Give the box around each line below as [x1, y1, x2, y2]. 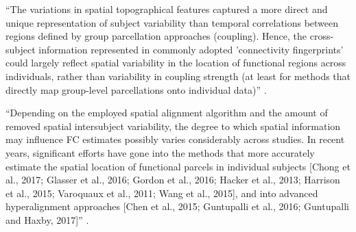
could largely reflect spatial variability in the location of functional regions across [5, 55, 346, 70]
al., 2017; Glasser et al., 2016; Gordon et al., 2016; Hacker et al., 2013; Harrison [5, 172, 340, 187]
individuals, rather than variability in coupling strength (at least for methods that [5, 68, 351, 83]
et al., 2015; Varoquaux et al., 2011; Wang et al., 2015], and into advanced [5, 185, 318, 200]
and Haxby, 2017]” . [5, 212, 89, 227]
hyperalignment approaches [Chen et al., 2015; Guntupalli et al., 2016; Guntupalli [5, 199, 349, 214]
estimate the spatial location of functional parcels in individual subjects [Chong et [5, 159, 351, 173]
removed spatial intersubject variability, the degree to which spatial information [5, 118, 341, 133]
